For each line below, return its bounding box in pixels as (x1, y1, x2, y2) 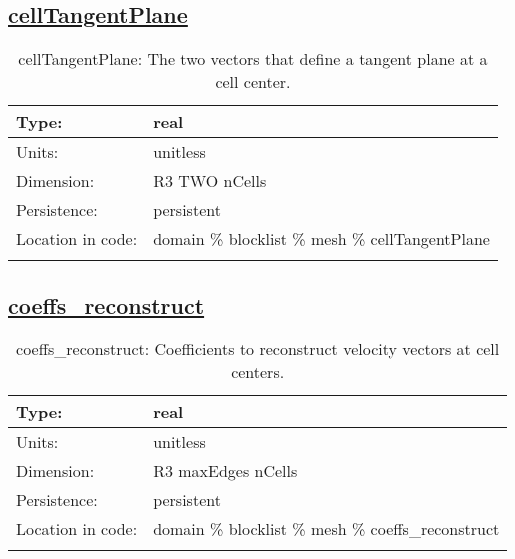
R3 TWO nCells (153, 169, 267, 193)
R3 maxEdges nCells (153, 459, 298, 483)
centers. (231, 360, 285, 384)
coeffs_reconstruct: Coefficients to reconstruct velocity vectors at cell (16, 337, 500, 361)
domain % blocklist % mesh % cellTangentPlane (153, 227, 490, 251)
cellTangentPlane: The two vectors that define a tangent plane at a (18, 47, 488, 71)
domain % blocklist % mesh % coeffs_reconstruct (153, 517, 500, 541)
